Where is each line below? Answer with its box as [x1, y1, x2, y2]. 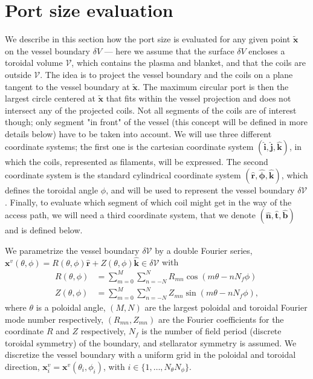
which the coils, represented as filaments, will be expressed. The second [5, 155, 268, 168]
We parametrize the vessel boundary [5, 244, 140, 256]
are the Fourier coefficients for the [158, 313, 284, 325]
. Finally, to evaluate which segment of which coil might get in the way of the [5, 195, 292, 208]
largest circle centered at [5, 92, 95, 105]
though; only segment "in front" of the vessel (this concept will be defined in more [5, 115, 308, 128]
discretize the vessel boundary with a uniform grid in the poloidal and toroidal [5, 348, 296, 361]
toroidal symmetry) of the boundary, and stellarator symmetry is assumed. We [5, 336, 297, 349]
